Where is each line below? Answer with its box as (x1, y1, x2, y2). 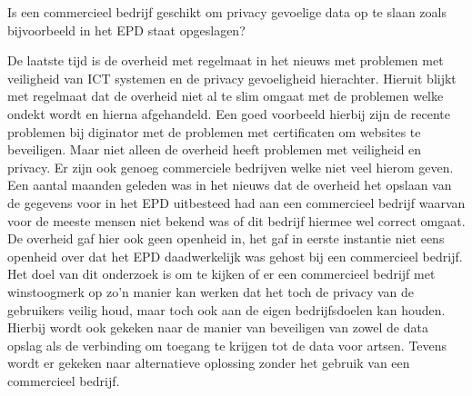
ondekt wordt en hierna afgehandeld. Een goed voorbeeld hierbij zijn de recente (7, 104, 450, 123)
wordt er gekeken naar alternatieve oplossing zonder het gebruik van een (7, 353, 410, 372)
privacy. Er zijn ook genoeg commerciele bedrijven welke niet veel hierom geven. (7, 157, 454, 176)
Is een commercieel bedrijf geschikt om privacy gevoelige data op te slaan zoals (7, 3, 447, 21)
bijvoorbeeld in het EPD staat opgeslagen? (7, 20, 246, 39)
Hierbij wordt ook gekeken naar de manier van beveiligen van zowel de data (7, 318, 428, 337)
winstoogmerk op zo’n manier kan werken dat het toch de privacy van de (7, 282, 415, 301)
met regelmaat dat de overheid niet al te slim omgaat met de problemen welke (7, 86, 444, 105)
